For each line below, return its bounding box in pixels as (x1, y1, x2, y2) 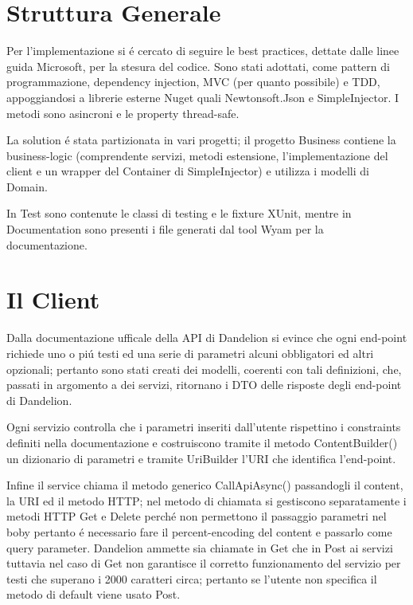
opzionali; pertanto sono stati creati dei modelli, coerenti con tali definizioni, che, (6, 360, 402, 377)
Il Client (6, 283, 100, 316)
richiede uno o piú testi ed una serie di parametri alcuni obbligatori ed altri (6, 344, 374, 361)
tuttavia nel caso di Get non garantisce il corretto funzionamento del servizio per (6, 555, 401, 572)
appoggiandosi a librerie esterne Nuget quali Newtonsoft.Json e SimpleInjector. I (6, 88, 399, 105)
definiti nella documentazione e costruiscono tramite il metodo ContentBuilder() (6, 434, 398, 450)
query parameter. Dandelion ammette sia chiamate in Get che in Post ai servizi (6, 539, 393, 556)
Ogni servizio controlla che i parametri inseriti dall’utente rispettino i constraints (6, 418, 401, 435)
